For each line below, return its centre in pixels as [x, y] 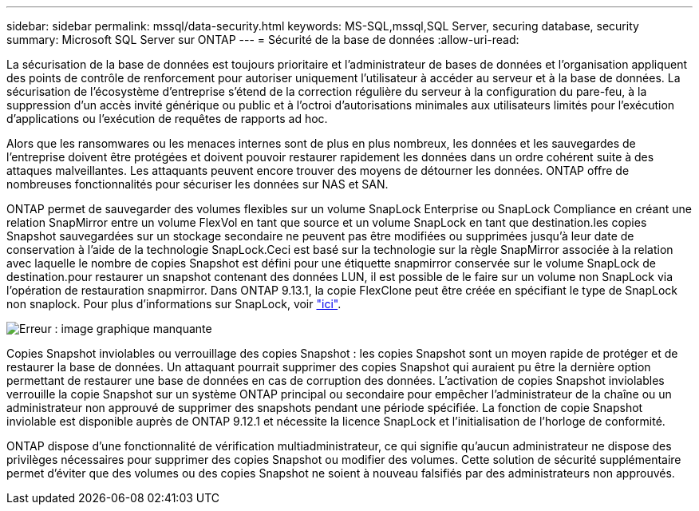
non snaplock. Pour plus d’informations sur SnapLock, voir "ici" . [174, 304]
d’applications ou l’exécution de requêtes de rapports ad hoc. [167, 119]
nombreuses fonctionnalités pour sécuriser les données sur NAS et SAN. [197, 184]
